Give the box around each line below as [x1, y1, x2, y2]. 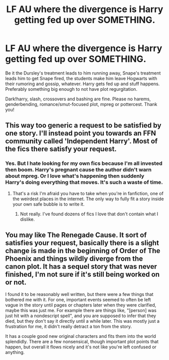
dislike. [20, 216, 35, 222]
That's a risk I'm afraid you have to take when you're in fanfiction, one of [12, 190, 164, 196]
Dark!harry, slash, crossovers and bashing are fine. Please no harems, [5, 96, 151, 102]
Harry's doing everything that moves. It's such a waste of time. [5, 179, 163, 186]
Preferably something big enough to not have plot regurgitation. [5, 86, 138, 92]
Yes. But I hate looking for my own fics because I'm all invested [5, 160, 162, 167]
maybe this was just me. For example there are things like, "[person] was [5, 308, 157, 314]
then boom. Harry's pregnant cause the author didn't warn [5, 166, 152, 173]
